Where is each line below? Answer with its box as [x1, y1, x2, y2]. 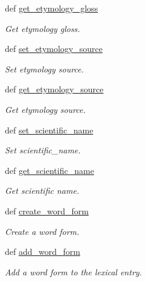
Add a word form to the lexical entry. [5, 265, 142, 278]
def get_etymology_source [5, 83, 104, 95]
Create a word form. [5, 225, 80, 237]
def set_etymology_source [5, 42, 103, 55]
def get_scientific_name [5, 164, 94, 176]
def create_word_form [5, 204, 89, 217]
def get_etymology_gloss [5, 2, 98, 14]
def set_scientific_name [5, 123, 94, 136]
